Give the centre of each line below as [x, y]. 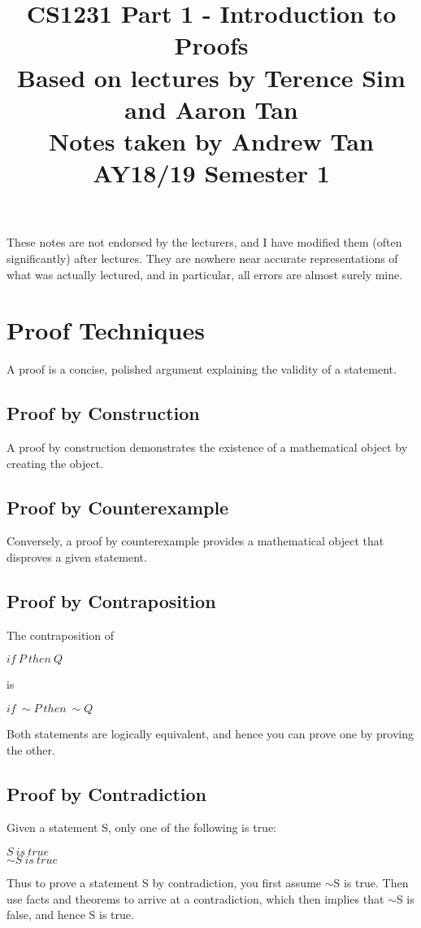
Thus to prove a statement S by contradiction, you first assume [164, 882]
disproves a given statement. [77, 557]
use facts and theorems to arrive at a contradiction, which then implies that [195, 898]
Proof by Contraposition [111, 600]
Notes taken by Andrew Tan [211, 140]
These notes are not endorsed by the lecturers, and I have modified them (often [204, 242]
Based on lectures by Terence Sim [211, 77]
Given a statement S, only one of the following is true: [142, 827]
